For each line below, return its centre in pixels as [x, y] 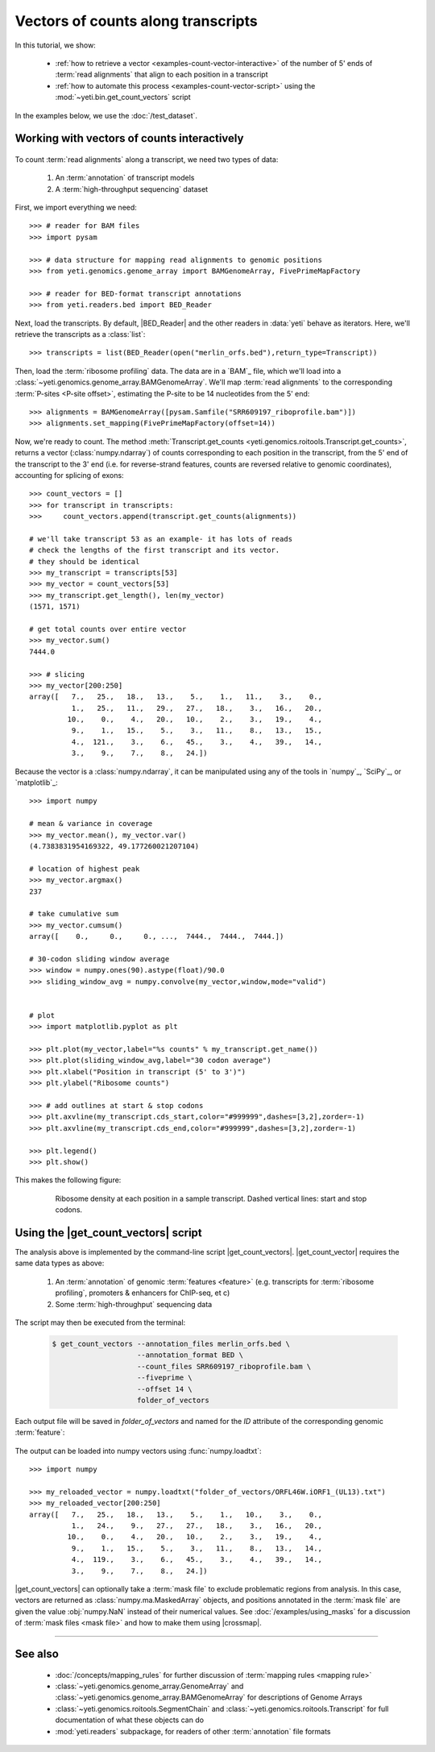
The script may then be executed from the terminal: [100, 1322]
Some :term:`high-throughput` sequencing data [134, 1304]
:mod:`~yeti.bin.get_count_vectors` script [123, 98]
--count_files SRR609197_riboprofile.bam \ [224, 1366]
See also [37, 1653]
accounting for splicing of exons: [69, 475]
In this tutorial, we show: [55, 45]
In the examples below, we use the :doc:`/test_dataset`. [106, 115]
